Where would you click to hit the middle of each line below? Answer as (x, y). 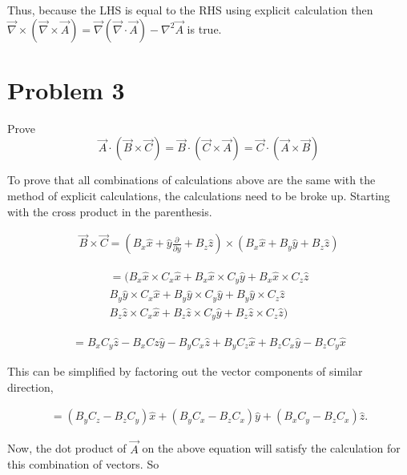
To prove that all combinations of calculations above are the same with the (191, 180)
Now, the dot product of (67, 448)
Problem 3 (66, 89)
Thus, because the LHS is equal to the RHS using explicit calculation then (190, 10)
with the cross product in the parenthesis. (110, 211)
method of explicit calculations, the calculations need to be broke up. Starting (199, 195)
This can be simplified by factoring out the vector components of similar (185, 371)
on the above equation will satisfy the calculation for (271, 448)
